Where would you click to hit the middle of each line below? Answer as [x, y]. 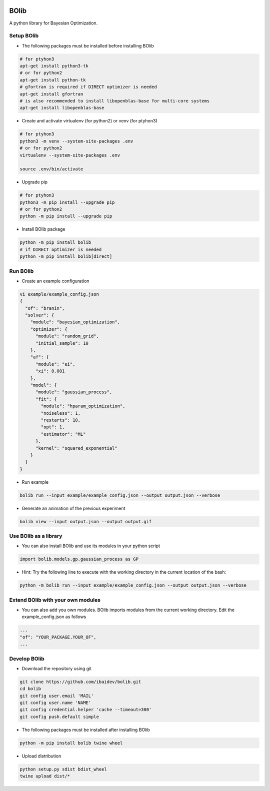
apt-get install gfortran [51, 94]
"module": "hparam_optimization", [83, 406]
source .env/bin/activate [51, 169]
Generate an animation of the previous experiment [73, 508]
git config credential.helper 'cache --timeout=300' [86, 710]
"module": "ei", [55, 364]
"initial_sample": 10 [62, 343]
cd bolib [30, 689]
